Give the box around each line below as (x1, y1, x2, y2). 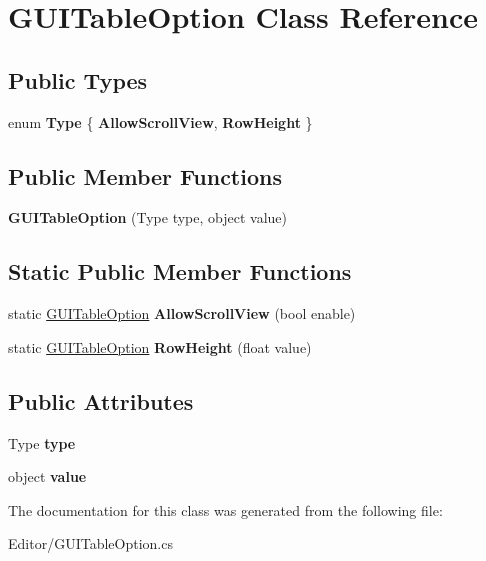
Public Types (8, 64, 148, 95)
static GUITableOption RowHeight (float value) (8, 336, 312, 357)
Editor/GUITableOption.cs (8, 533, 173, 554)
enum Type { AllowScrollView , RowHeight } (8, 111, 313, 132)
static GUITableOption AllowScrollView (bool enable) (8, 303, 356, 324)
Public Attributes (8, 385, 194, 416)
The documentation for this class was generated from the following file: (8, 499, 443, 520)
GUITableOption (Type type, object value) (8, 207, 287, 228)
